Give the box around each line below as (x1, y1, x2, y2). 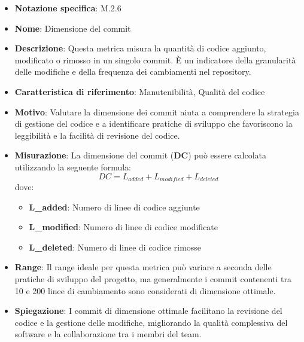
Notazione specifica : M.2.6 (14, 2, 121, 14)
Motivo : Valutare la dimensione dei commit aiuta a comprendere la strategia (14, 105, 299, 118)
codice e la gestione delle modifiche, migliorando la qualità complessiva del (14, 316, 288, 328)
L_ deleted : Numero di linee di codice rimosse (29, 240, 202, 253)
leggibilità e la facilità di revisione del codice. (14, 129, 180, 141)
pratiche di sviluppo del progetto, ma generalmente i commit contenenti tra (14, 272, 292, 285)
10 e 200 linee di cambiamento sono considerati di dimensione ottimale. (14, 284, 276, 297)
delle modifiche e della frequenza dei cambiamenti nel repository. (14, 65, 251, 78)
